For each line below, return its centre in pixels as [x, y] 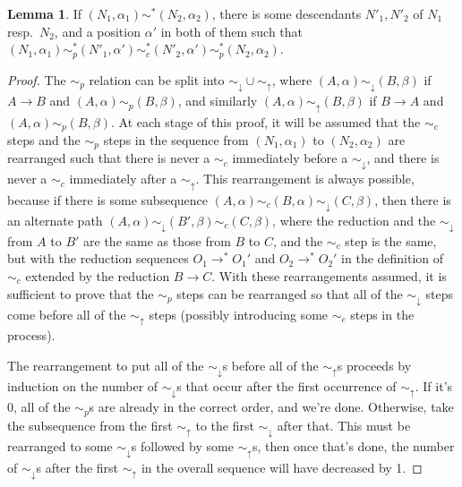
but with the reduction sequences [98, 258]
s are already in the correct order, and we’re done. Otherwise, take [271, 407]
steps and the [44, 140]
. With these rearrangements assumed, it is [329, 275]
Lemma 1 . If [45, 13]
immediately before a [290, 158]
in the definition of [393, 258]
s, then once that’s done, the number [354, 446]
